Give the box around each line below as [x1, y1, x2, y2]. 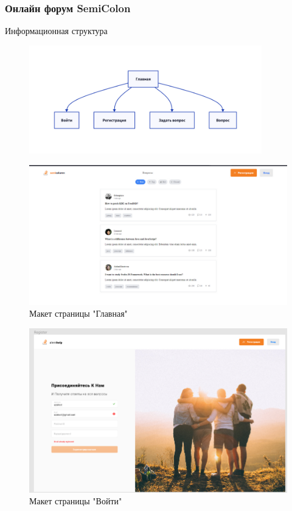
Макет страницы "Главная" [29, 307, 128, 320]
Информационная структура [5, 24, 108, 37]
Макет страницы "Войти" [29, 495, 122, 507]
